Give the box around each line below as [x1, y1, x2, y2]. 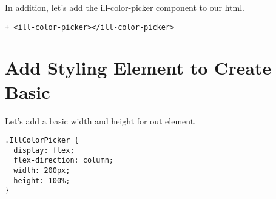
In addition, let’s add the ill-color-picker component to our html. [5, 1, 244, 13]
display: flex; [13, 146, 75, 155]
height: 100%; [13, 176, 70, 185]
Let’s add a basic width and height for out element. [5, 114, 196, 127]
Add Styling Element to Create [5, 55, 272, 80]
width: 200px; [13, 166, 70, 175]
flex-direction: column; [13, 156, 113, 165]
